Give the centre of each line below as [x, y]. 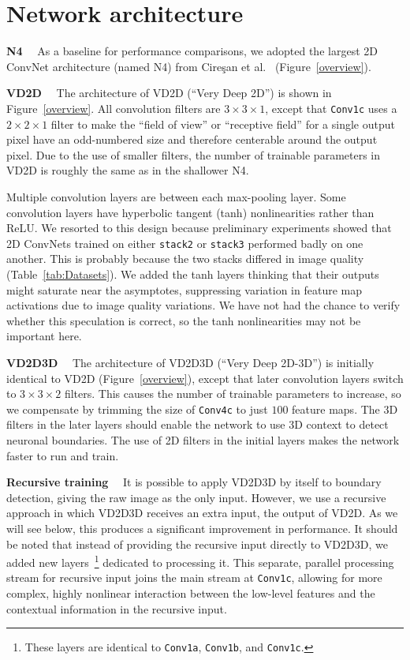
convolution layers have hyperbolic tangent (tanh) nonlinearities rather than [190, 212]
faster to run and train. [63, 455]
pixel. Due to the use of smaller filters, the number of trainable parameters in [194, 154]
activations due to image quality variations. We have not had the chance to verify [203, 305]
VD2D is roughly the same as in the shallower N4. [128, 170]
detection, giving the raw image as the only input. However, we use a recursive [196, 497]
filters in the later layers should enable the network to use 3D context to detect [198, 424]
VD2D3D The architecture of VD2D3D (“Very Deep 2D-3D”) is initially [190, 362]
